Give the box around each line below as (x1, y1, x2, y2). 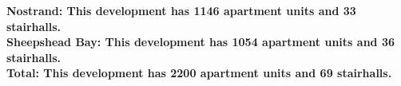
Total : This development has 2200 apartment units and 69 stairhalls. (6, 64, 392, 81)
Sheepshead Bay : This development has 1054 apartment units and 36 (6, 33, 395, 50)
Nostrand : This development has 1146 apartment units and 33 (6, 2, 356, 18)
